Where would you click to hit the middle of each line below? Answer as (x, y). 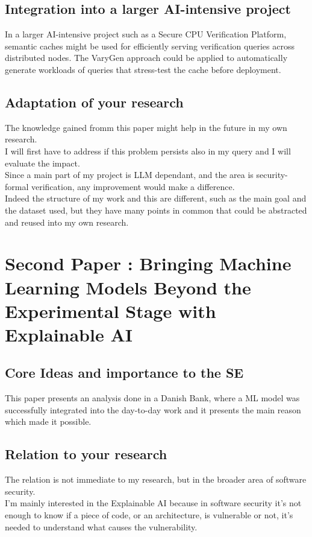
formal (17, 186)
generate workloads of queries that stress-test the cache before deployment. (143, 69)
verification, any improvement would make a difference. (133, 186)
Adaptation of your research (94, 102)
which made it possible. (48, 421)
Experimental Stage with (111, 310)
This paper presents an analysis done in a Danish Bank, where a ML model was (152, 398)
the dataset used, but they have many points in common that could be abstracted (156, 210)
